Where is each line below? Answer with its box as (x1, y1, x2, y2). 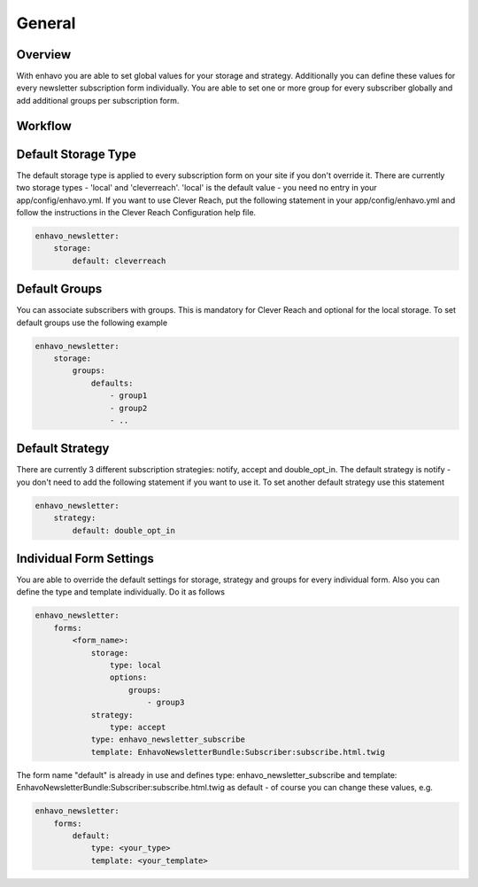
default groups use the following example (16, 317, 168, 328)
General (16, 13, 76, 33)
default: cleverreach (72, 255, 166, 266)
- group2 (109, 403, 148, 413)
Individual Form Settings (16, 550, 155, 566)
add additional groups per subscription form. (16, 95, 180, 105)
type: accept (109, 722, 166, 732)
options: (109, 673, 148, 682)
